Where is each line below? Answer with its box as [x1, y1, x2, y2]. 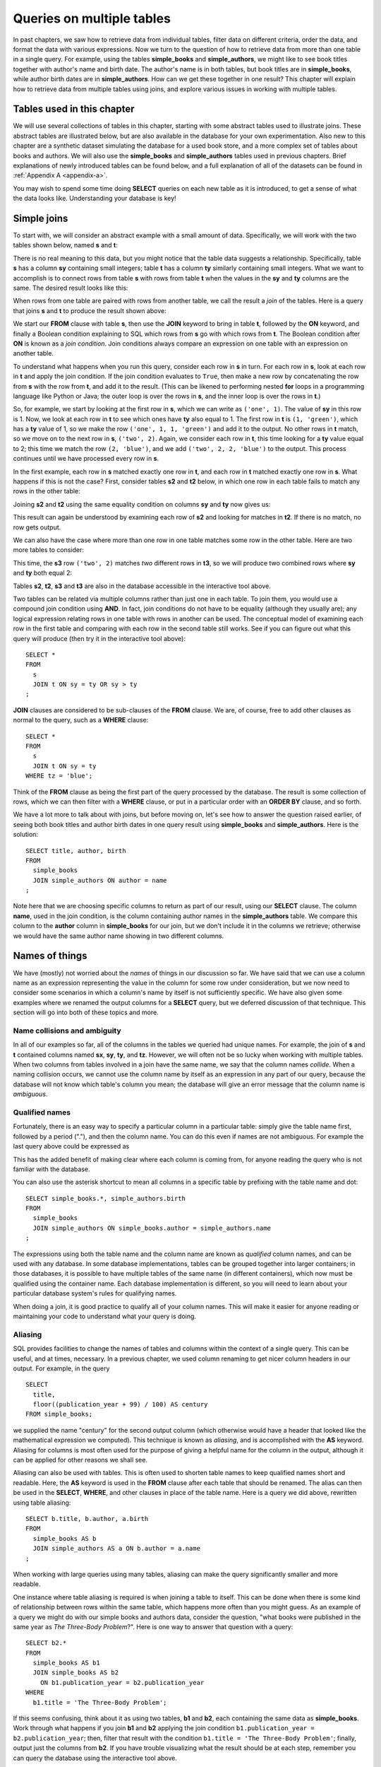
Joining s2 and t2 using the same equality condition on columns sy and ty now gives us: [13, 500, 271, 508]
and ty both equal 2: [13, 569, 73, 577]
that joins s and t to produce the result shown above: [13, 306, 167, 315]
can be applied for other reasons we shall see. [13, 1456, 148, 1464]
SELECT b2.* [25, 1639, 67, 1647]
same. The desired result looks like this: [13, 283, 128, 292]
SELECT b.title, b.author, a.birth [25, 1515, 149, 1522]
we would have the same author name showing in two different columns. [13, 932, 224, 940]
